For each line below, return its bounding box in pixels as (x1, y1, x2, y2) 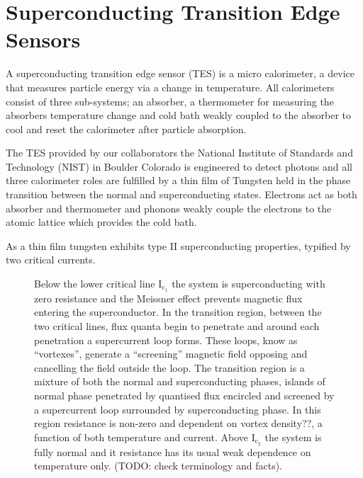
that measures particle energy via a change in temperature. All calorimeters (6, 79, 335, 94)
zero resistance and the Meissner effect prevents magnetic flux (34, 290, 303, 305)
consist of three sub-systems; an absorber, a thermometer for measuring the (6, 93, 334, 108)
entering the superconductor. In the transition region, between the (34, 305, 322, 319)
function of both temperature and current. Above (34, 429, 248, 444)
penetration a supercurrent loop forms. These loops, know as (34, 332, 298, 347)
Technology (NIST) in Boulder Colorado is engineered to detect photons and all (6, 159, 352, 173)
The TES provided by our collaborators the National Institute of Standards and (6, 145, 353, 160)
